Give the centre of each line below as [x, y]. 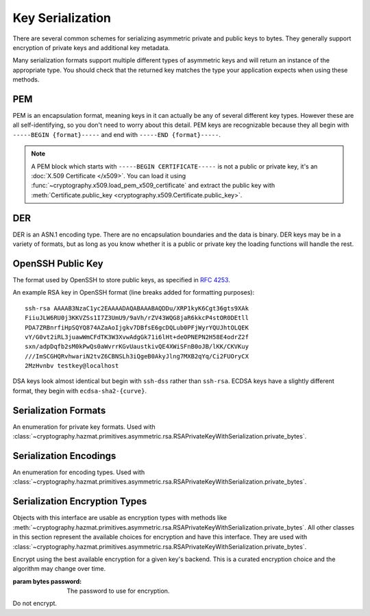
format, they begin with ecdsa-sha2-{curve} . [80, 391]
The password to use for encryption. [118, 591]
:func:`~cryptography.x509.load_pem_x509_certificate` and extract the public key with [153, 186]
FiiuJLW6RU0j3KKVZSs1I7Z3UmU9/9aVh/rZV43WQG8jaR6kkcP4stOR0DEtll [137, 318]
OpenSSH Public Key [58, 263]
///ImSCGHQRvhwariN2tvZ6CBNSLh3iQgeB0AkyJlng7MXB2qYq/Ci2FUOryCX [137, 356]
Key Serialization [62, 18]
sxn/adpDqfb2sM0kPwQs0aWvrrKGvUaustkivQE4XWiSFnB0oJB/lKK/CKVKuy [137, 347]
